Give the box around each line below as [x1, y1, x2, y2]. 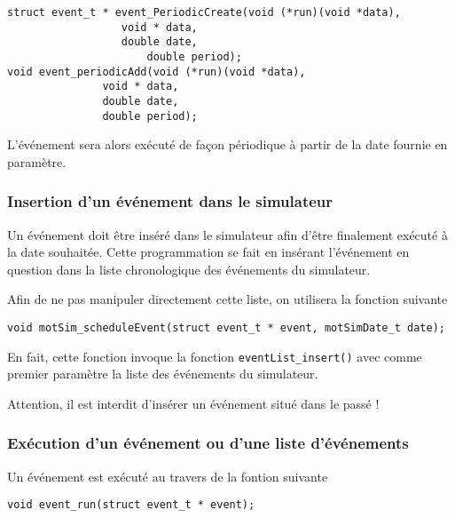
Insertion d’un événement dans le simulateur [7, 190, 333, 212]
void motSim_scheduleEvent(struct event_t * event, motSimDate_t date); [7, 322, 445, 335]
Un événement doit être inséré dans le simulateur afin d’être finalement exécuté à [7, 225, 448, 243]
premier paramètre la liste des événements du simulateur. [7, 364, 318, 383]
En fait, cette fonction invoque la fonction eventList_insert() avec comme [7, 347, 422, 365]
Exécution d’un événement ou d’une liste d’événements [7, 432, 409, 454]
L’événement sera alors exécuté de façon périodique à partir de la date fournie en [7, 135, 448, 154]
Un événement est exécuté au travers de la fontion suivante [7, 466, 328, 485]
